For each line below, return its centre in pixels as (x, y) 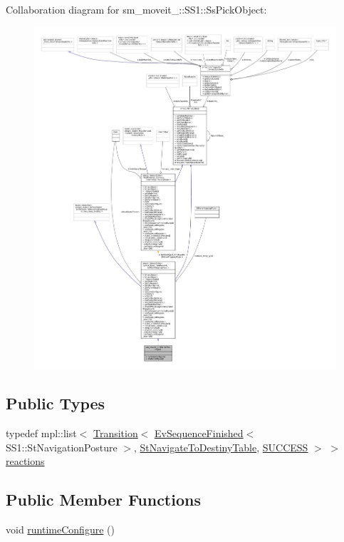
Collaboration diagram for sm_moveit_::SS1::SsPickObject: (136, 9)
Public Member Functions (103, 500)
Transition (115, 433)
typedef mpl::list (41, 433)
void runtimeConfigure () (60, 530)
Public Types (56, 403)
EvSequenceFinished (199, 433)
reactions (25, 461)
